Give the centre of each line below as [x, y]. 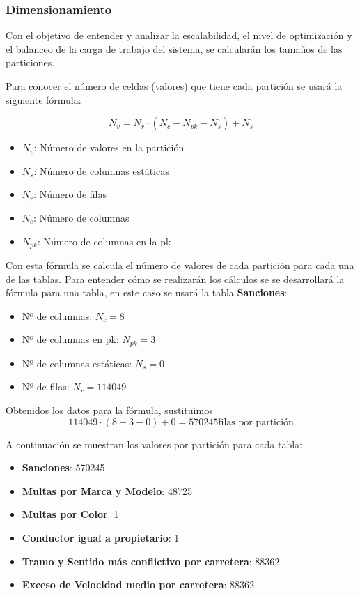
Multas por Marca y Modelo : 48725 [107, 490]
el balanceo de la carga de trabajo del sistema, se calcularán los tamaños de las [174, 48]
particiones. [30, 62]
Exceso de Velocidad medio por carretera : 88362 [138, 584]
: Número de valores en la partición [109, 147]
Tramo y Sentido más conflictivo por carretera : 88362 [151, 561]
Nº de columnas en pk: [70, 339]
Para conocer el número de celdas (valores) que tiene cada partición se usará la [174, 86]
